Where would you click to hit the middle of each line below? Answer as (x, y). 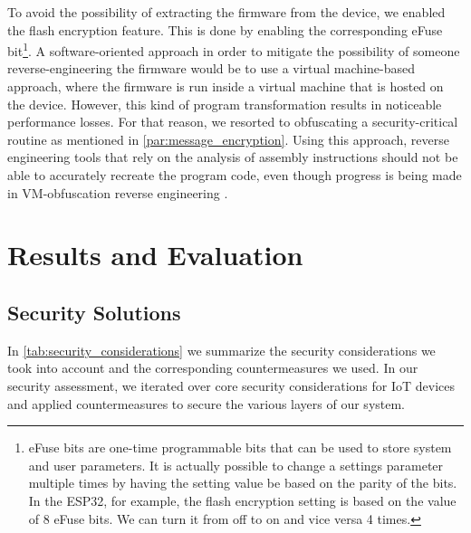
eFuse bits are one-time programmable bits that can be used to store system (240, 447)
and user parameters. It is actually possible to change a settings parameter (236, 465)
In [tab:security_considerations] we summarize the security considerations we (221, 350)
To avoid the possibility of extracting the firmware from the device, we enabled (226, 12)
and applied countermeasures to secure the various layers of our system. (207, 403)
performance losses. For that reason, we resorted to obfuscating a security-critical (233, 122)
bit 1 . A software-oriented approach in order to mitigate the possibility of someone (234, 49)
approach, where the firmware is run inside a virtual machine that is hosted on (226, 86)
